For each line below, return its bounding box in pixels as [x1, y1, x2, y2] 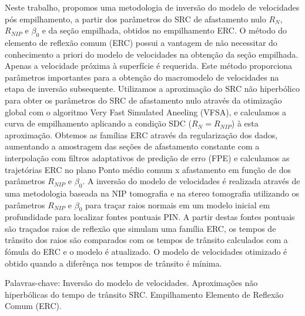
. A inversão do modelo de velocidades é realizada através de [82, 175, 300, 187]
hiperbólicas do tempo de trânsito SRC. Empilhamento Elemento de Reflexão [5, 288, 284, 300]
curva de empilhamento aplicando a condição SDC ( [5, 117, 192, 129]
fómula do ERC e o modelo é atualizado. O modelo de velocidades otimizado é [5, 245, 287, 258]
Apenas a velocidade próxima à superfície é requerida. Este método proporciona [5, 59, 293, 72]
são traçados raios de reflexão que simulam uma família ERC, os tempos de [5, 222, 276, 234]
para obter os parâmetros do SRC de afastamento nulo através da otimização [5, 94, 282, 106]
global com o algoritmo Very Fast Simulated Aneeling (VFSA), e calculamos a [5, 105, 286, 118]
